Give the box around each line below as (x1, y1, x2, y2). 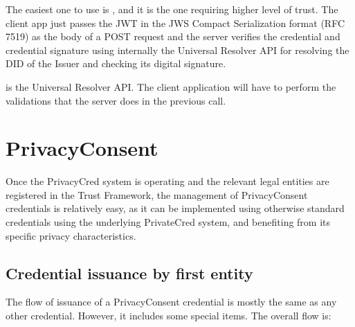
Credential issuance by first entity (6, 262, 253, 283)
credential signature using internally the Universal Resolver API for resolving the (6, 42, 349, 57)
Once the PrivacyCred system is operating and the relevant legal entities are (6, 174, 329, 188)
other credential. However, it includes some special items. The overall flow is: (6, 308, 331, 323)
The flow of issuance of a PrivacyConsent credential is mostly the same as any (6, 294, 337, 309)
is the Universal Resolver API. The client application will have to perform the (6, 79, 336, 94)
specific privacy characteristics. (6, 228, 136, 242)
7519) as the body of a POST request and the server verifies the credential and (6, 29, 340, 44)
